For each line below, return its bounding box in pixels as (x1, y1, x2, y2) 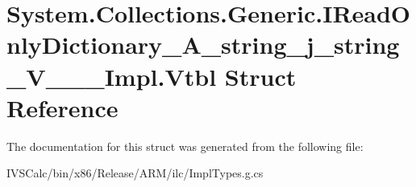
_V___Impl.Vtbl (6, 59, 217, 92)
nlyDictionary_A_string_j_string (6, 28, 400, 61)
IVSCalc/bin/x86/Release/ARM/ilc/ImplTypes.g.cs (6, 165, 264, 181)
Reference (6, 91, 119, 124)
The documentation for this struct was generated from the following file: (6, 137, 364, 154)
